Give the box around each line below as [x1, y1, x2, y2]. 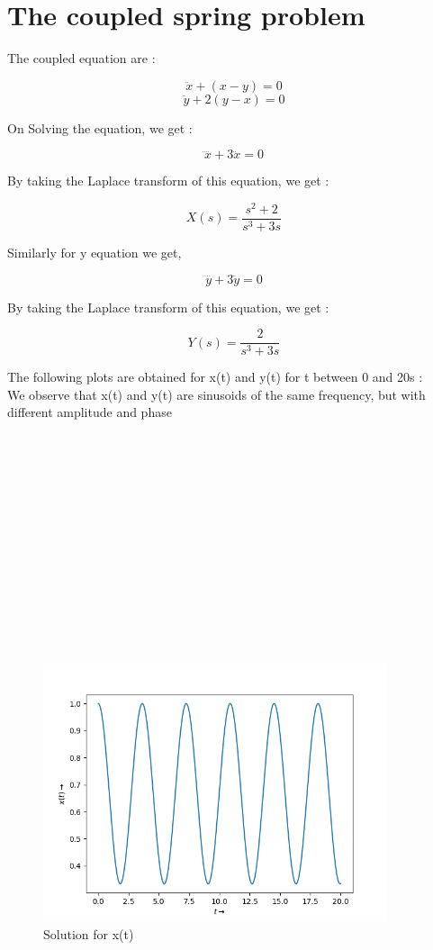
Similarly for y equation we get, [7, 243, 182, 262]
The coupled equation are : [7, 49, 156, 68]
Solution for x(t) [43, 924, 134, 943]
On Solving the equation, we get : [7, 118, 193, 137]
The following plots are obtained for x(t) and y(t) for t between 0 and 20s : [7, 367, 423, 386]
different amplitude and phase [7, 403, 172, 421]
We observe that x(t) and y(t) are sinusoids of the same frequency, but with [7, 385, 426, 403]
